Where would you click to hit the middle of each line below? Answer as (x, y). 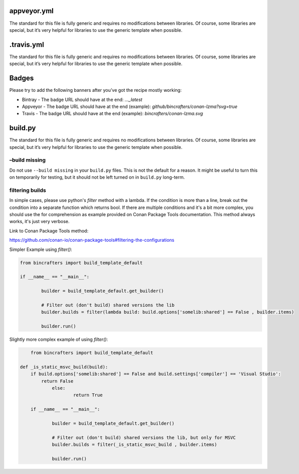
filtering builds (28, 190)
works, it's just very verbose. (40, 222)
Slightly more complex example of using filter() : (59, 339)
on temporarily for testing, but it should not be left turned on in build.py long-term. (97, 177)
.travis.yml (27, 45)
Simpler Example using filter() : (41, 249)
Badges (21, 78)
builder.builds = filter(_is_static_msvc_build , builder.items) (134, 445)
